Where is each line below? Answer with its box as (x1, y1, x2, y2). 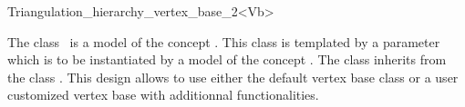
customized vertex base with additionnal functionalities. (7, 85, 319, 104)
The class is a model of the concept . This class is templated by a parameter (7, 32, 440, 51)
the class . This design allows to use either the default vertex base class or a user (7, 67, 459, 86)
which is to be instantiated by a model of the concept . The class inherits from (7, 50, 447, 69)
